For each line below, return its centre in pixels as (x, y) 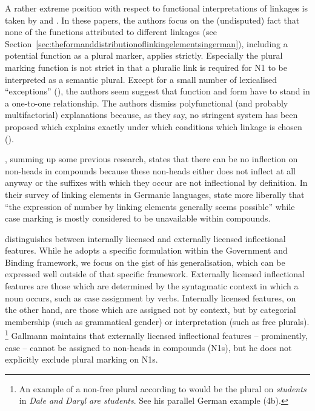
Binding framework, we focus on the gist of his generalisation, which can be (145, 262)
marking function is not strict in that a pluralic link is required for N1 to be (146, 67)
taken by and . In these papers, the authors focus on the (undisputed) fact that (152, 20)
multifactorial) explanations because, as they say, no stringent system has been (151, 115)
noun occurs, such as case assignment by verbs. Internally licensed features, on (151, 298)
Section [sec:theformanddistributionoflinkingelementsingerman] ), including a (146, 43)
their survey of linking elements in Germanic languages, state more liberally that (155, 194)
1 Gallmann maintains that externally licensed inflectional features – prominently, (156, 335)
